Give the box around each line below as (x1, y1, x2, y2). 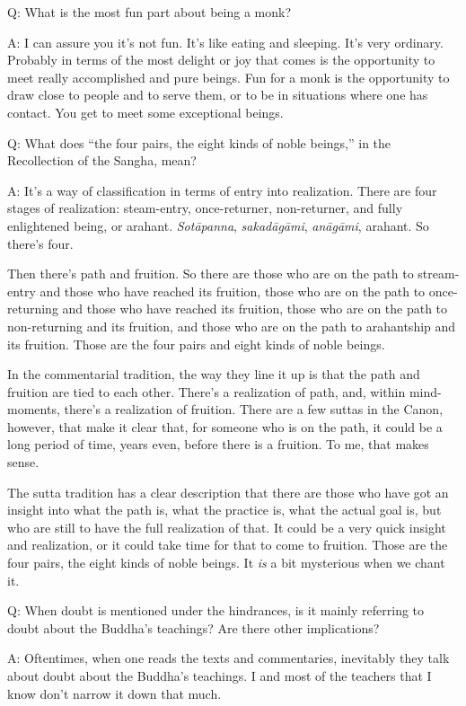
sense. (7, 453, 40, 472)
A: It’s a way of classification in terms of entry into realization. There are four (7, 181, 437, 199)
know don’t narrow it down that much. (7, 684, 222, 702)
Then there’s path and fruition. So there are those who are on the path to (7, 264, 414, 283)
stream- (418, 264, 460, 283)
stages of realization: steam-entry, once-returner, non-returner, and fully (7, 199, 403, 217)
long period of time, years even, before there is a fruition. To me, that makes (7, 435, 429, 454)
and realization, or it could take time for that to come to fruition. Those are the (7, 535, 448, 554)
